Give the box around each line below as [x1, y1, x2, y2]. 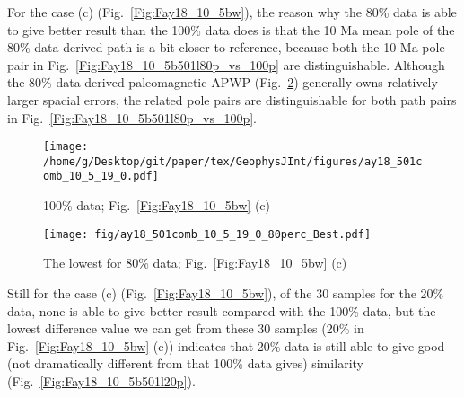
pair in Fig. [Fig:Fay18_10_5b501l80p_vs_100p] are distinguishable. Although [7, 55, 445, 74]
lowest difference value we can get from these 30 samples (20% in [7, 319, 364, 338]
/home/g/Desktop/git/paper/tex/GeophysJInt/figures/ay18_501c [43, 154, 423, 168]
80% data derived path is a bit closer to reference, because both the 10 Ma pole [7, 38, 445, 57]
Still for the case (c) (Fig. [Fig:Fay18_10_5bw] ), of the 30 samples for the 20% [7, 283, 444, 302]
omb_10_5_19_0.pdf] [43, 170, 159, 183]
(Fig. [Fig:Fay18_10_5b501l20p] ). [7, 371, 196, 390]
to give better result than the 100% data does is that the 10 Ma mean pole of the [7, 20, 455, 39]
